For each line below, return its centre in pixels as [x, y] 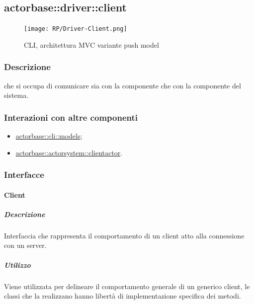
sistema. [16, 95]
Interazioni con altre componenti [71, 117]
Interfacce [24, 175]
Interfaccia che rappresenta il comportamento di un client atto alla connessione [124, 235]
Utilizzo [17, 265]
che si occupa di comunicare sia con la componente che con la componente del [123, 85]
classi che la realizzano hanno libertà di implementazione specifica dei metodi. [123, 296]
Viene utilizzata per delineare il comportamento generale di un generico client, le [127, 286]
